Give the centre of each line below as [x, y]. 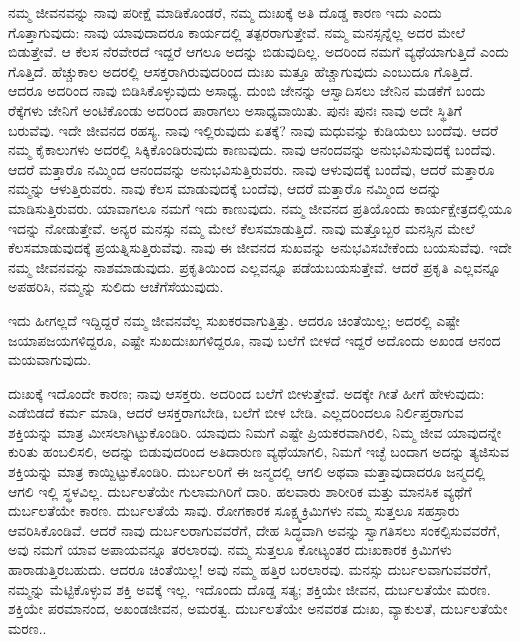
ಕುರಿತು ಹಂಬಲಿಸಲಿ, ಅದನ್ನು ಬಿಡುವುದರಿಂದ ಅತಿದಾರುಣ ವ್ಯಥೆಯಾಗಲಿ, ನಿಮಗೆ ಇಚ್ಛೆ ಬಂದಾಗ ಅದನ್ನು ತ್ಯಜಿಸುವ [258, 451]
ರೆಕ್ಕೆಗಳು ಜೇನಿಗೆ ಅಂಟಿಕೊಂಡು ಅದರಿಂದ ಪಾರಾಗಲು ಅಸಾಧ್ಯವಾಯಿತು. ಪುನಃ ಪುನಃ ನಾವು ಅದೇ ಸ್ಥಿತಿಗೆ [235, 109]
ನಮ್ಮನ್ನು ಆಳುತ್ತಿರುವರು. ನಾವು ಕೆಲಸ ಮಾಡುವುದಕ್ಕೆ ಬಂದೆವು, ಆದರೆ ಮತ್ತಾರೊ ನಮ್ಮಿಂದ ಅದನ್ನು [225, 188]
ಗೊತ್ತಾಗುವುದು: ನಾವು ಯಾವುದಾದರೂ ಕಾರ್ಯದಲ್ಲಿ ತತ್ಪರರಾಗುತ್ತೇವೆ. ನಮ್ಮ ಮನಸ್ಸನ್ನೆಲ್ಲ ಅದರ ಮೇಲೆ [236, 31]
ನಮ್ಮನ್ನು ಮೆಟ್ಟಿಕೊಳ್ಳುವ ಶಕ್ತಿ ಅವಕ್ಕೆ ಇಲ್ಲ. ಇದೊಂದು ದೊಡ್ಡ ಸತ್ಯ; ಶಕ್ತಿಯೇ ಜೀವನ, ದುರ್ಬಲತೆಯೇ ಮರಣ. [249, 588]
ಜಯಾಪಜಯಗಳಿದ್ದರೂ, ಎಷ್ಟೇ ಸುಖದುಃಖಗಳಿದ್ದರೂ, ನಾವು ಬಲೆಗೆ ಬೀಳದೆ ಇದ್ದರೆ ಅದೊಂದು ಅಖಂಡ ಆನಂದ [254, 339]
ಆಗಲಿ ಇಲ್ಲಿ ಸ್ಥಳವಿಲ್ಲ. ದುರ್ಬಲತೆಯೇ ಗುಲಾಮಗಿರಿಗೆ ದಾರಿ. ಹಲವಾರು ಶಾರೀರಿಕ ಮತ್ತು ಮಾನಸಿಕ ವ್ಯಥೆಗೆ [240, 490]
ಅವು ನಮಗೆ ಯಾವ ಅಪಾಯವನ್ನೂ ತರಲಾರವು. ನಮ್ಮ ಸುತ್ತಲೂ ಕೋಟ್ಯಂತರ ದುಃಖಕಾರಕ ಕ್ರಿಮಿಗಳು [230, 549]
